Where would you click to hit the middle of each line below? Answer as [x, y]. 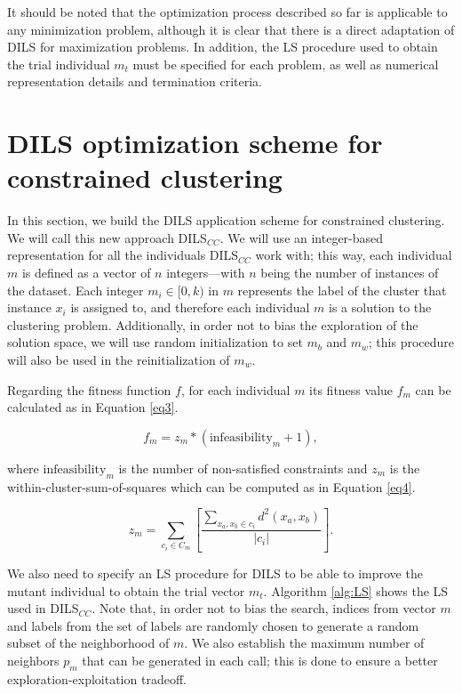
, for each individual [235, 389]
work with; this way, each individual [354, 255]
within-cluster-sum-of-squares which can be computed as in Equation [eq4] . [211, 486]
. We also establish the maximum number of [304, 643]
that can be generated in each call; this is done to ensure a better [260, 660]
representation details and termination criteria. [135, 81]
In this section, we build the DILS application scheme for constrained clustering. [226, 220]
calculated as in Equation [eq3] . [93, 407]
